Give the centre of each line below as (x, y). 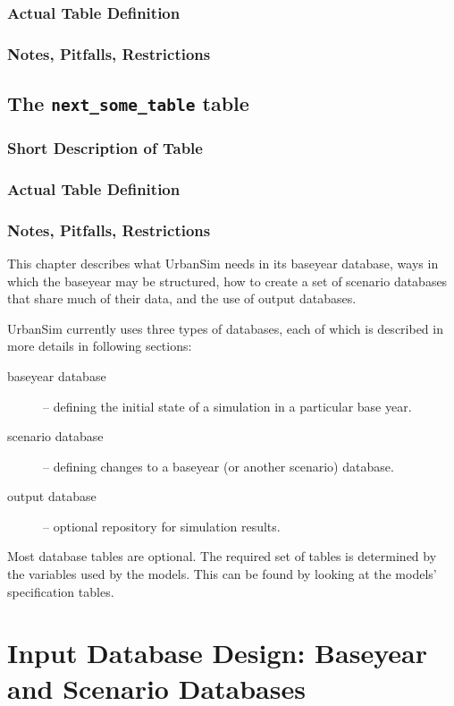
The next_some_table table (128, 103)
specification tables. (61, 591)
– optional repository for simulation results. (162, 526)
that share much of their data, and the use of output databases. (182, 298)
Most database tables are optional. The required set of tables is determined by (222, 556)
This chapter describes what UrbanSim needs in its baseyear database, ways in (223, 263)
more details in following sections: (100, 346)
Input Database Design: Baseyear (217, 653)
